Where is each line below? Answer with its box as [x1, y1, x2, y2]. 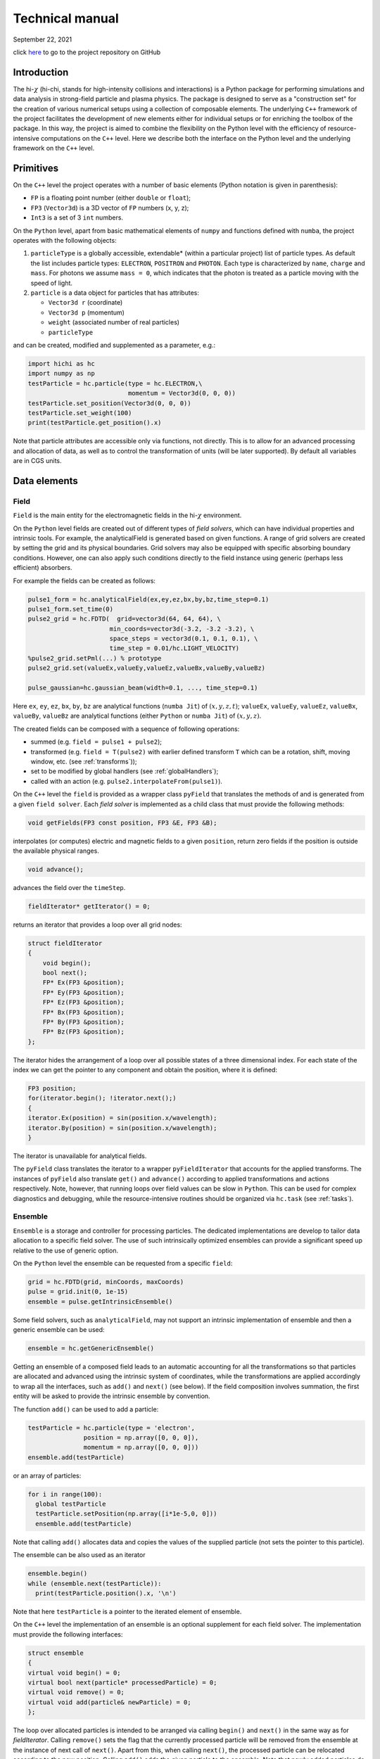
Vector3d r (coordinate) [48, 298, 123, 307]
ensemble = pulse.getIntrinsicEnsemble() [27, 1297, 173, 1305]
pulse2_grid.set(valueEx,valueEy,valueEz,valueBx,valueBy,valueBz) [27, 664, 266, 672]
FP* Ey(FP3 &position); [42, 989, 125, 996]
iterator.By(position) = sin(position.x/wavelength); [27, 1124, 217, 1132]
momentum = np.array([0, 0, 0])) [83, 1443, 199, 1452]
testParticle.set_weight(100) [27, 409, 132, 417]
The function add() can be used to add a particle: [13, 1404, 159, 1414]
